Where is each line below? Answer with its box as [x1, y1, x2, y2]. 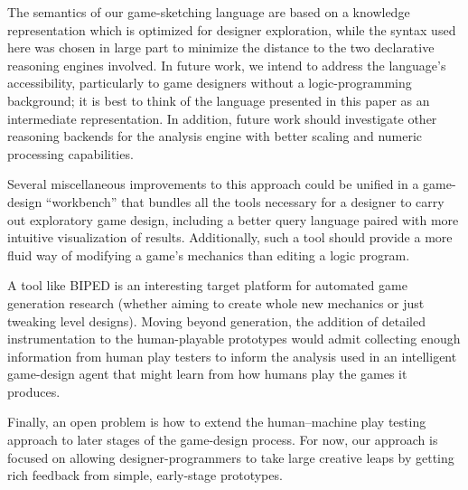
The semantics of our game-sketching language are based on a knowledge [7, 3, 410, 21]
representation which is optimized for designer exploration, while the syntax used [7, 20, 456, 39]
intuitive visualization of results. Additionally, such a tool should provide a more [7, 228, 453, 247]
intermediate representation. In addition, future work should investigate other [7, 108, 437, 127]
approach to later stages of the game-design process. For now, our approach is [7, 430, 438, 449]
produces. [7, 382, 61, 400]
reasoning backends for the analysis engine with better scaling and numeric [7, 127, 423, 146]
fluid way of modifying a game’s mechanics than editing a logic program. [7, 245, 410, 264]
